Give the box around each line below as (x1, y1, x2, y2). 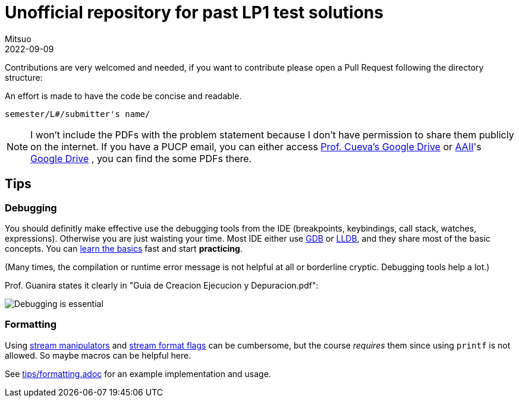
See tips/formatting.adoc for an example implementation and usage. (5, 368, 271, 379)
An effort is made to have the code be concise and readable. (5, 90, 242, 101)
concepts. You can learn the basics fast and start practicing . (5, 243, 243, 254)
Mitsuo (5, 33, 32, 44)
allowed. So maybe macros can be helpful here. (5, 350, 191, 360)
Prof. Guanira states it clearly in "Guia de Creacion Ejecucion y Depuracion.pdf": (5, 280, 319, 290)
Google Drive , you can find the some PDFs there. (30, 152, 252, 164)
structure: (5, 72, 43, 83)
